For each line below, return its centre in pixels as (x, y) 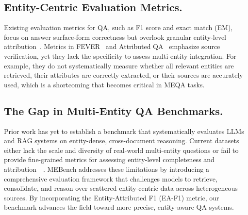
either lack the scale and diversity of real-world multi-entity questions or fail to (121, 150)
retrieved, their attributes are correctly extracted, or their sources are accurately (124, 75)
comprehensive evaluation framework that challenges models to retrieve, (111, 178)
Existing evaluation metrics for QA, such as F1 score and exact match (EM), (118, 27)
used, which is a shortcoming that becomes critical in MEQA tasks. (104, 84)
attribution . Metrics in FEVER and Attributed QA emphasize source (112, 46)
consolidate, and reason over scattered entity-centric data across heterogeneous (121, 188)
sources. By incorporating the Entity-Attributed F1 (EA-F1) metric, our (112, 197)
